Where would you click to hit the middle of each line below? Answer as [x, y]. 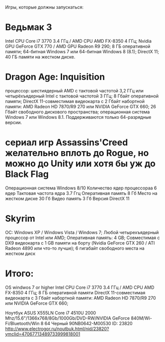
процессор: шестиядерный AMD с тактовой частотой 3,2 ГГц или [74, 90]
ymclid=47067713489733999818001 [43, 334]
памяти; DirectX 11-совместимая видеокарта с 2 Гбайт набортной [75, 101]
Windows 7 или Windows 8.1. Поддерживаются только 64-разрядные [78, 117]
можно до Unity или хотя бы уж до [80, 164]
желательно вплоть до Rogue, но [77, 153]
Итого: [19, 273]
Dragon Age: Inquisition [55, 77]
